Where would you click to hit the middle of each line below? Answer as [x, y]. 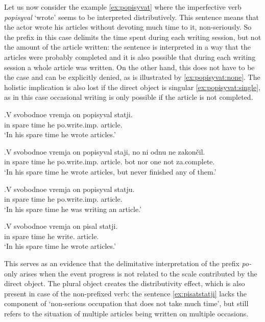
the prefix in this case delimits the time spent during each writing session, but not [133, 37]
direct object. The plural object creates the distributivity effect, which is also [125, 283]
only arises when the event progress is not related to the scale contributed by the [131, 273]
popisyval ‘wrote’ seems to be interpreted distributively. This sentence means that [132, 17]
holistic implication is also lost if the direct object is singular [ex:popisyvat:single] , [132, 87]
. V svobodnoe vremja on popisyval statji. [68, 114]
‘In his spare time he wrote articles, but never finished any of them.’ [110, 171]
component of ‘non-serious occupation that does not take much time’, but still [126, 303]
